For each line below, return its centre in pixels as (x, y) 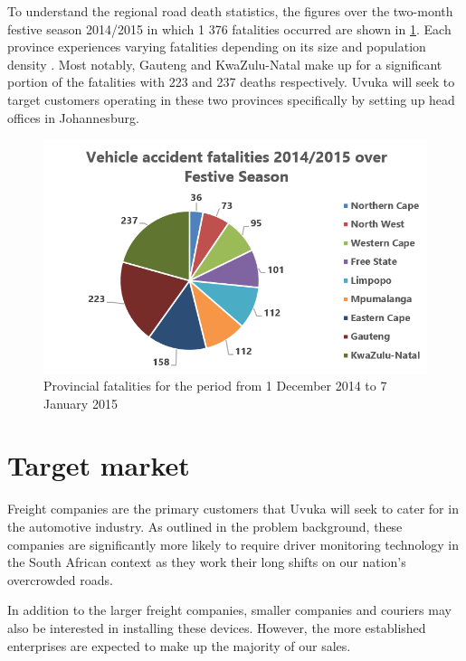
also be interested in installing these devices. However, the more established (217, 627)
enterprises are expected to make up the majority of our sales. (179, 645)
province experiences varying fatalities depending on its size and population (217, 47)
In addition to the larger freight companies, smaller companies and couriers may (229, 610)
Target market (99, 465)
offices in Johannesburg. (73, 117)
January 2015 (81, 403)
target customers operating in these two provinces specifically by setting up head (231, 99)
